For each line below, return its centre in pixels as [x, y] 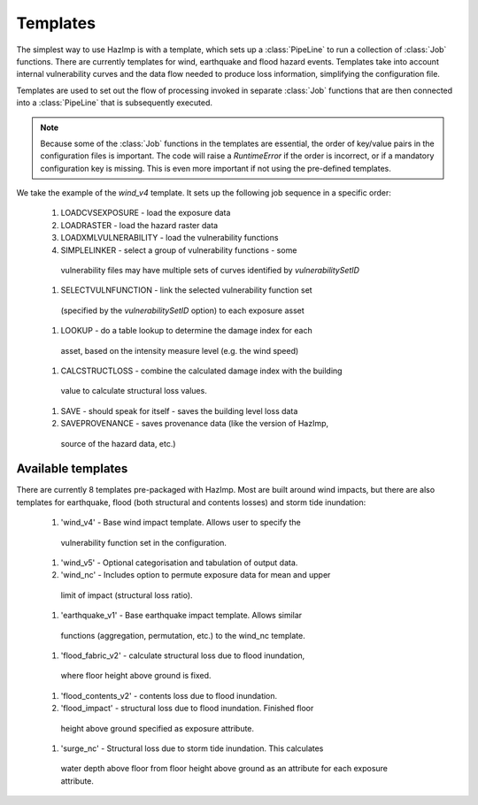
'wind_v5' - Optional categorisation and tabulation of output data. [179, 563]
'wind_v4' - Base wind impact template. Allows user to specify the [181, 523]
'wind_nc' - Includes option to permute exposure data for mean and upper [196, 575]
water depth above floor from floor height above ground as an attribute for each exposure [224, 769]
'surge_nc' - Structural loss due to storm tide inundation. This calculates [192, 748]
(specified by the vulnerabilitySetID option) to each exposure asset [182, 310]
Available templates [72, 469]
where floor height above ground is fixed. [136, 676]
